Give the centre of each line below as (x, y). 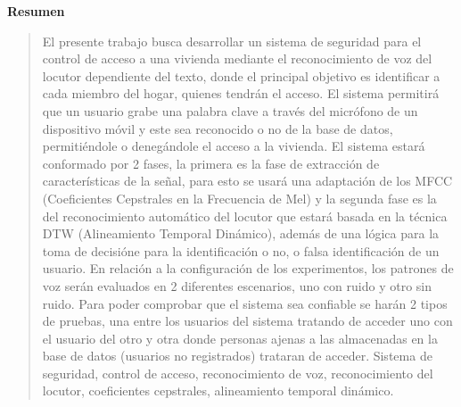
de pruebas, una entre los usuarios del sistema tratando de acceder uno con (247, 321)
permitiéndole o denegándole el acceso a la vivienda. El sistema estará (234, 146)
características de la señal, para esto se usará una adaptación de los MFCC (247, 181)
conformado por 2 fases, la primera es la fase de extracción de (211, 163)
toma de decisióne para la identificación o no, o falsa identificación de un (241, 250)
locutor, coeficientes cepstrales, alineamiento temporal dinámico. (218, 390)
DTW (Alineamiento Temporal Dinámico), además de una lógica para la (241, 233)
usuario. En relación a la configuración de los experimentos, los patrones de (248, 268)
